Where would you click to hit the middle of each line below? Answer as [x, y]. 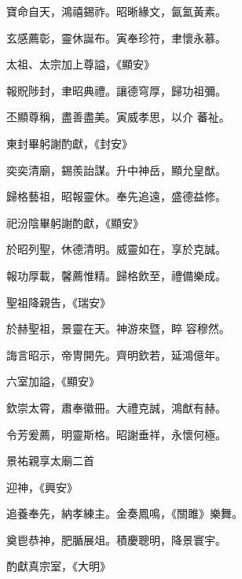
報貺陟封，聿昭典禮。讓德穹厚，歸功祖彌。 [116, 90]
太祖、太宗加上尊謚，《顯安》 [81, 64]
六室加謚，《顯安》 [53, 381]
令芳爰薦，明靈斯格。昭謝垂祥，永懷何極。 [116, 434]
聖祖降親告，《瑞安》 [59, 302]
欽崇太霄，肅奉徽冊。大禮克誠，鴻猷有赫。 [116, 407]
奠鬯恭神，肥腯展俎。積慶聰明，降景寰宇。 [116, 539]
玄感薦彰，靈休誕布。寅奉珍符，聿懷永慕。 [116, 37]
